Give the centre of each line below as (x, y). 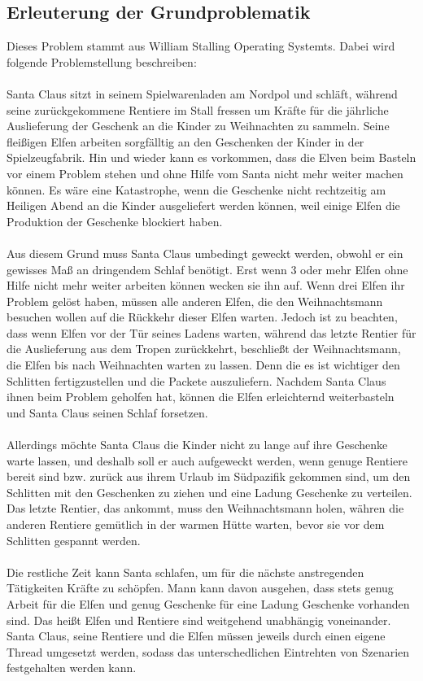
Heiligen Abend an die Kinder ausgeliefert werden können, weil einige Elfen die (203, 205)
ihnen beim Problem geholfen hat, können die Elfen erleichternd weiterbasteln (201, 397)
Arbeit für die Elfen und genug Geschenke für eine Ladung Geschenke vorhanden (208, 603)
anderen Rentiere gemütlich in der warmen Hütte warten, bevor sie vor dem (196, 524)
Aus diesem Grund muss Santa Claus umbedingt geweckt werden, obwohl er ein (205, 253)
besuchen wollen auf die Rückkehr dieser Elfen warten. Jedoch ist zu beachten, (202, 317)
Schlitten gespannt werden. (74, 540)
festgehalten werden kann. (72, 668)
